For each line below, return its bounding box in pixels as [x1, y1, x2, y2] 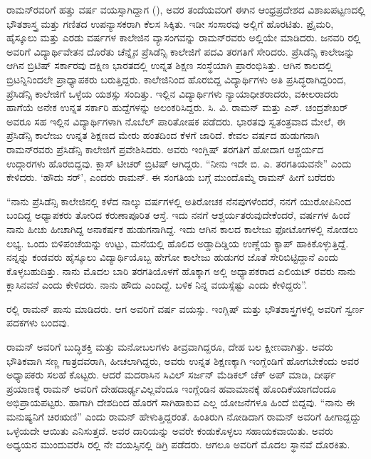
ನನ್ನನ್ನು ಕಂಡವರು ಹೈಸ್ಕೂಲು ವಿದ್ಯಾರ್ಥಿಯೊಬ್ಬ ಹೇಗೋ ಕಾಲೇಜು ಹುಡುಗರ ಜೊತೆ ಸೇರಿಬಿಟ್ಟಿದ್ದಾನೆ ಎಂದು [6, 249, 339, 264]
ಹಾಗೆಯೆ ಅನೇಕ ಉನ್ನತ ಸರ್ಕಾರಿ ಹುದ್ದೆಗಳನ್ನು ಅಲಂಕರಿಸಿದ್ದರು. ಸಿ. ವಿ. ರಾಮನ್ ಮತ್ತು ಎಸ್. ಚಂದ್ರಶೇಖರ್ [6, 100, 348, 115]
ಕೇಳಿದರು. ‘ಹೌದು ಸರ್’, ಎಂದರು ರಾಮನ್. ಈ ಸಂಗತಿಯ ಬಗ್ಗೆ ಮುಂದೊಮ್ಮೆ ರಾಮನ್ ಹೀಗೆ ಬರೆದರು [6, 170, 335, 185]
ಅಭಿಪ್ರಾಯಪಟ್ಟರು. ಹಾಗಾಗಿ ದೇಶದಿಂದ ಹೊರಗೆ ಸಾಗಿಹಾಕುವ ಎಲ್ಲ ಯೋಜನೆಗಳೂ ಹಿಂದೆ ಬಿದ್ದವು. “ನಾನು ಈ [6, 395, 355, 410]
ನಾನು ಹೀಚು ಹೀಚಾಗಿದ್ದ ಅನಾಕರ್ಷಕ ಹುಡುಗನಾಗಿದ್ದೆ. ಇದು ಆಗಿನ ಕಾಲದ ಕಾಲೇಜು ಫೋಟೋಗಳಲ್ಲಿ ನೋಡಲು [6, 221, 358, 236]
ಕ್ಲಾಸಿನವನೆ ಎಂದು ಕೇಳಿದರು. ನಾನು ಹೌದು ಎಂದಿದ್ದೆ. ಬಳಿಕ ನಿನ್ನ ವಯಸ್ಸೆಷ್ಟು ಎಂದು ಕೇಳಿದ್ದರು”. [6, 277, 308, 292]
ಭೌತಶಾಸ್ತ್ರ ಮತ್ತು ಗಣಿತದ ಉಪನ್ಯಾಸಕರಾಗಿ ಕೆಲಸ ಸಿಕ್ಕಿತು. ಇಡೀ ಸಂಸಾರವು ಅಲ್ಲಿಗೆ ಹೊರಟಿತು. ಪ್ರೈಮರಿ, [6, 16, 334, 31]
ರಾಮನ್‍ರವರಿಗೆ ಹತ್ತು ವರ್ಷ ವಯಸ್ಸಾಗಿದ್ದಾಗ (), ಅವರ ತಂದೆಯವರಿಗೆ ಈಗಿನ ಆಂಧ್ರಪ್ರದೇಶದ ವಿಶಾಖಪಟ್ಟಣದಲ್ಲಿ [6, 2, 365, 16]
